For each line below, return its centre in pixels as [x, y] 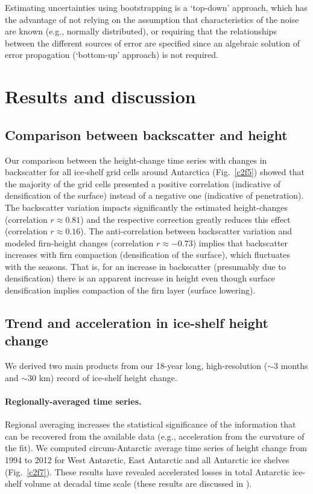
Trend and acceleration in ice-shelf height [137, 323]
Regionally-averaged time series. [73, 401]
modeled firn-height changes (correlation [79, 242]
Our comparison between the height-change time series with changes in [136, 160]
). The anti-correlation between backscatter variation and [186, 231]
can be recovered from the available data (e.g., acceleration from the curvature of [155, 436]
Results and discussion [100, 96]
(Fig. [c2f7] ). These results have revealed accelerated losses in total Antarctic [147, 471]
